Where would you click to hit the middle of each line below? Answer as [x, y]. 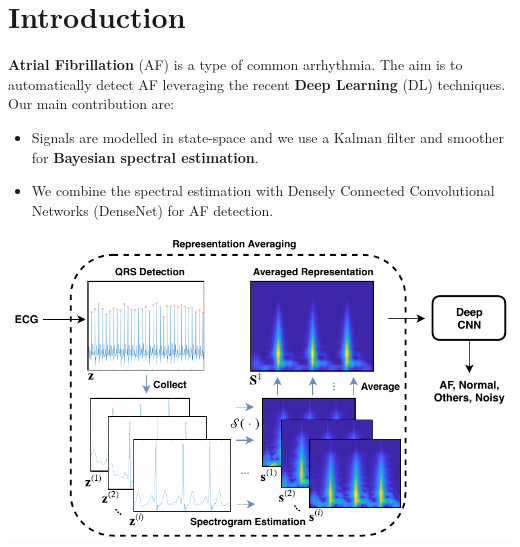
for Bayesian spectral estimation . [145, 156]
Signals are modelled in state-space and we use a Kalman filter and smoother [267, 136]
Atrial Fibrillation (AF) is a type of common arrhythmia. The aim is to [235, 64]
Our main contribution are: [91, 103]
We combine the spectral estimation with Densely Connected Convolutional [263, 190]
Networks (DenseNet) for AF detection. [152, 209]
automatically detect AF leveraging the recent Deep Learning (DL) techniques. [257, 83]
